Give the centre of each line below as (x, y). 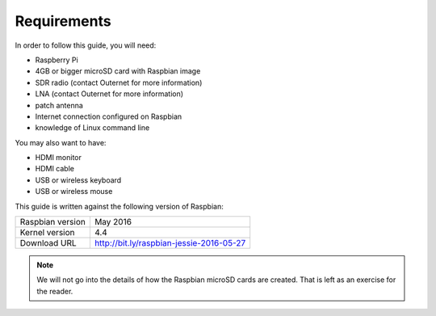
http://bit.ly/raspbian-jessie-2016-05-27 (170, 243)
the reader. (55, 291)
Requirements (63, 21)
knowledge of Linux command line (92, 128)
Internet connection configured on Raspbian (109, 116)
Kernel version (48, 233)
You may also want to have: (61, 142)
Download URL (48, 243)
